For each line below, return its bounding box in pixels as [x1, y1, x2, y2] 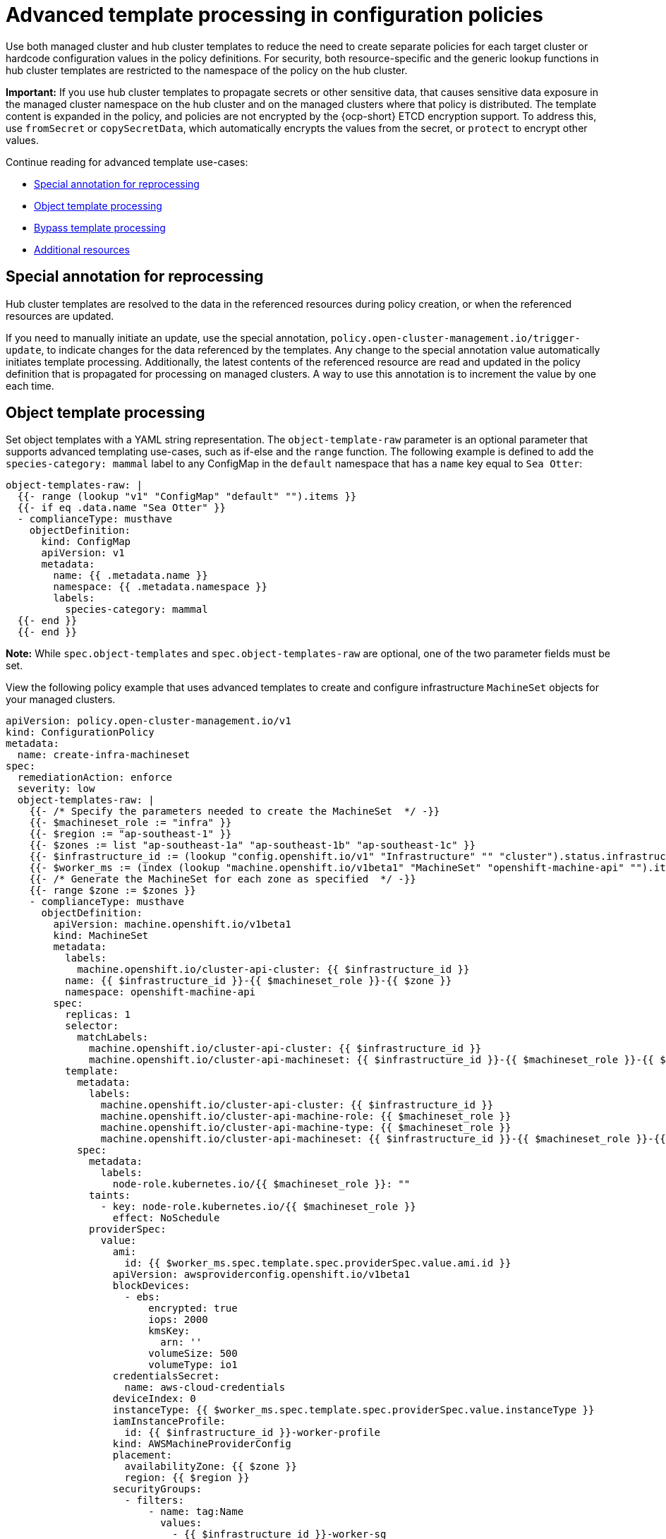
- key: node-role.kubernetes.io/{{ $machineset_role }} [100, 1201, 416, 1213]
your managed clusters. [6, 693, 116, 706]
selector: [65, 1020, 119, 1032]
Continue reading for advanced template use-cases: [6, 155, 248, 168]
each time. [6, 379, 54, 392]
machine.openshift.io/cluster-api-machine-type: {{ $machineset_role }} [100, 1122, 511, 1134]
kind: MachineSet [53, 930, 149, 942]
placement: [112, 1449, 173, 1461]
